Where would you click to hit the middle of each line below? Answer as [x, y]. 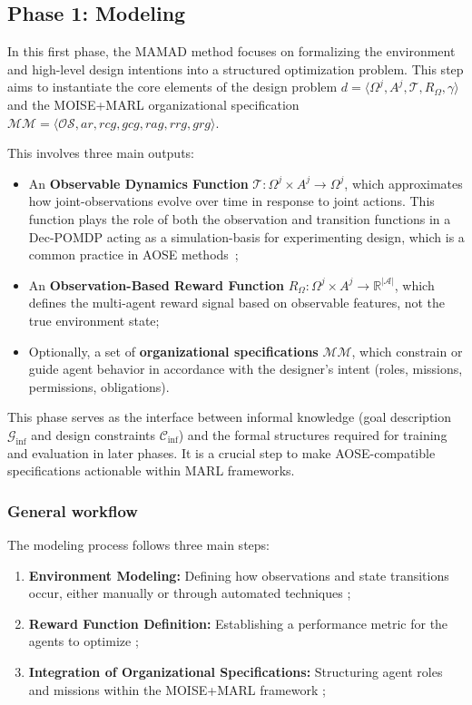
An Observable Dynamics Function [138, 183]
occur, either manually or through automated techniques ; [190, 593]
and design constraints [93, 434]
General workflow [73, 510]
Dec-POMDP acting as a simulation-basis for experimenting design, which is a [246, 236]
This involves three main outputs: [101, 153]
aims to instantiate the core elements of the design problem [172, 87]
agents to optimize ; [84, 641]
